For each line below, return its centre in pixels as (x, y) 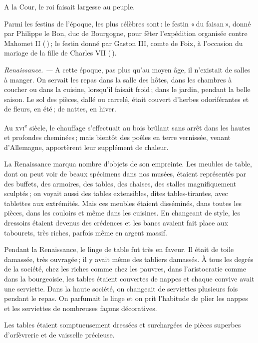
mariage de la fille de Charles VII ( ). (60, 53)
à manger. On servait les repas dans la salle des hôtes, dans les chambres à (118, 79)
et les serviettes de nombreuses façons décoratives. (81, 308)
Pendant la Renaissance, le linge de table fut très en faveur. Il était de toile (119, 249)
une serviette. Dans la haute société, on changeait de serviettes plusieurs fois (121, 288)
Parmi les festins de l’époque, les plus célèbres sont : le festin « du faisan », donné (128, 23)
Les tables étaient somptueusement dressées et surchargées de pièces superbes (123, 325)
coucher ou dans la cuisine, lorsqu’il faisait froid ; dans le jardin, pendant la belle (127, 89)
